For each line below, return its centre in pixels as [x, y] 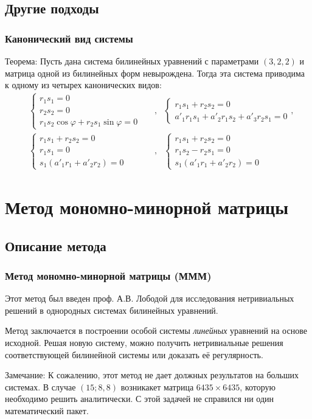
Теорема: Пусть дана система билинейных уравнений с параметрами [132, 61]
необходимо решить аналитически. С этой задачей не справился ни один [140, 399]
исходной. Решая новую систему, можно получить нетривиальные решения [144, 342]
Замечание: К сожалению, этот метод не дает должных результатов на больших [152, 375]
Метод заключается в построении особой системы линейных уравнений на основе [156, 331]
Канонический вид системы [69, 38]
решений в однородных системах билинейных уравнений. [112, 310]
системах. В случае [40, 386]
